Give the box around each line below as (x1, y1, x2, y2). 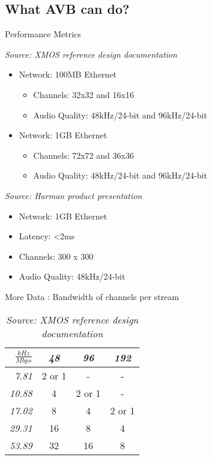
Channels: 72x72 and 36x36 (33, 149, 134, 161)
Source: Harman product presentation (5, 189, 142, 201)
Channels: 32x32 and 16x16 (33, 88, 134, 100)
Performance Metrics (5, 28, 81, 40)
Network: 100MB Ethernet (19, 68, 117, 81)
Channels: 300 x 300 (19, 250, 94, 262)
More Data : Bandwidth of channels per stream (5, 290, 179, 302)
